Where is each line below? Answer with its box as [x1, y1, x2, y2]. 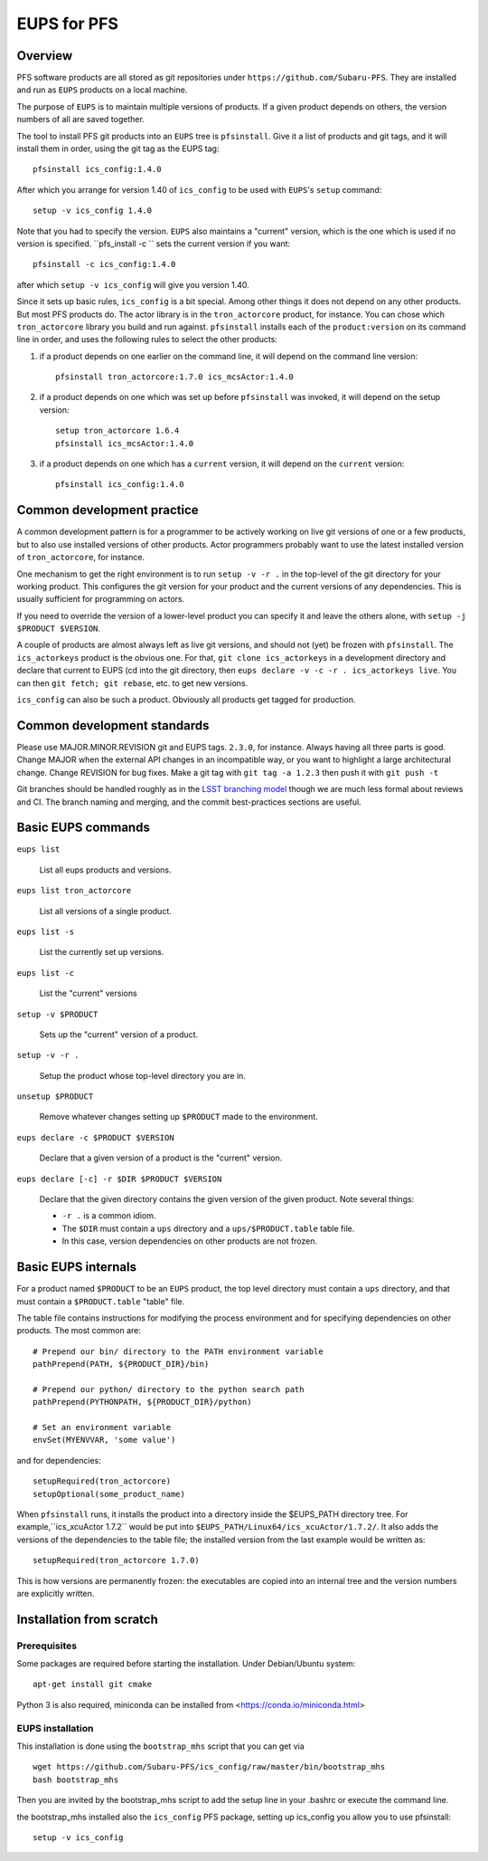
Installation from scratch [16, 1611, 158, 1627]
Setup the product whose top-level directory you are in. [39, 1070, 246, 1081]
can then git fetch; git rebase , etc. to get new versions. [16, 677, 249, 688]
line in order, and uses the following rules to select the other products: [16, 334, 277, 345]
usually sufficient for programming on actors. [16, 594, 185, 605]
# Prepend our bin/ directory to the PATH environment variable [33, 1346, 324, 1357]
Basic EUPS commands [16, 820, 151, 835]
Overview [16, 48, 73, 63]
